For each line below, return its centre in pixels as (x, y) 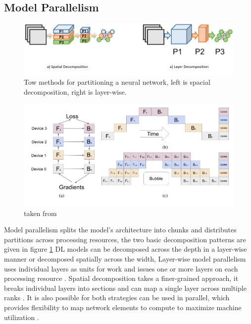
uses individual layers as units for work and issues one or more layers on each (121, 268)
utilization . (22, 317)
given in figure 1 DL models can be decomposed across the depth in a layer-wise (125, 249)
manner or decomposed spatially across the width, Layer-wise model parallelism (125, 259)
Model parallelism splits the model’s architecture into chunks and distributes (120, 230)
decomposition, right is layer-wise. (75, 91)
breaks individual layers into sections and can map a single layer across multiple (125, 288)
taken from (40, 213)
